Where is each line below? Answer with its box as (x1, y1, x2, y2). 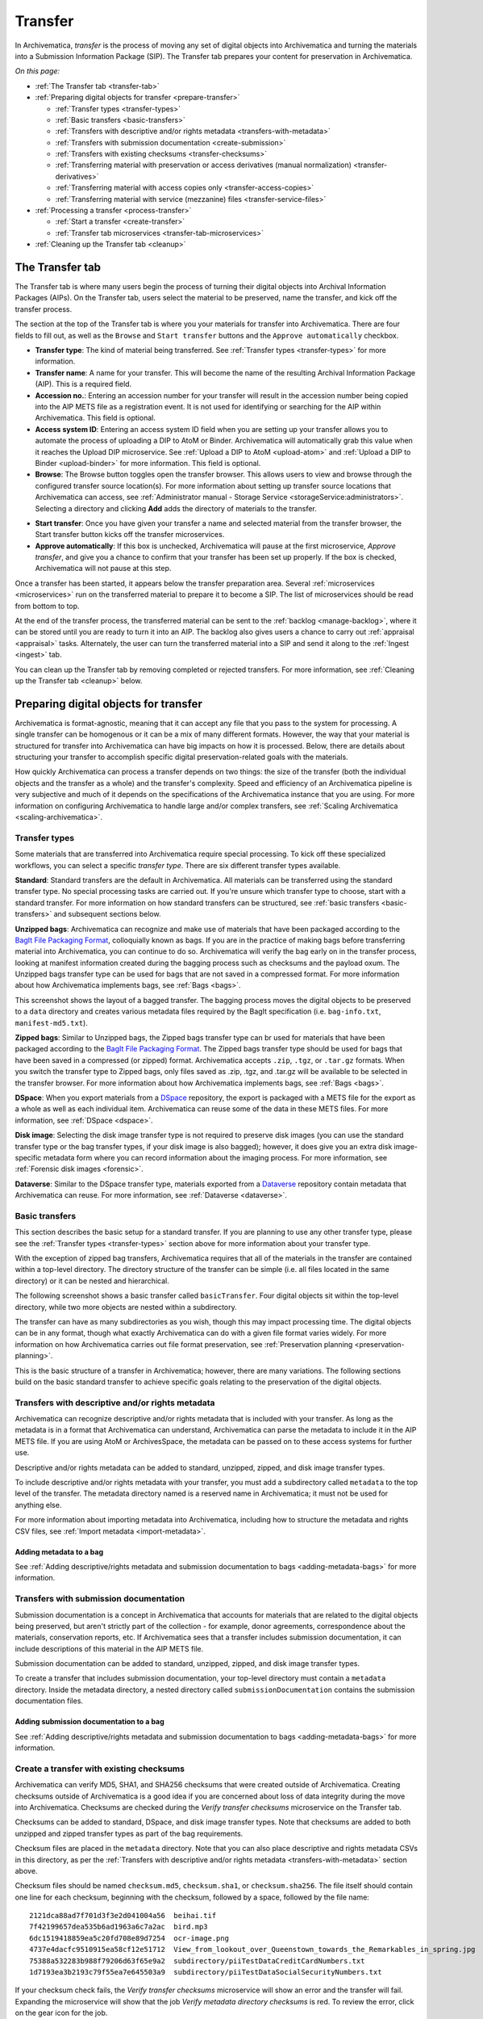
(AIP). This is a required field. (35, 380, 132, 389)
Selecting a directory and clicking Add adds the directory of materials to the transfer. (35, 503, 318, 513)
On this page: (15, 66, 60, 76)
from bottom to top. (15, 601, 80, 611)
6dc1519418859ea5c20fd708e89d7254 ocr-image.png (29, 1933, 230, 1942)
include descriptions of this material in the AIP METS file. (15, 1643, 204, 1653)
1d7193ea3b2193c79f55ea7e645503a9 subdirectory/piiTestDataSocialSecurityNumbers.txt (29, 1967, 382, 1977)
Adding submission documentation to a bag (15, 1717, 164, 1727)
